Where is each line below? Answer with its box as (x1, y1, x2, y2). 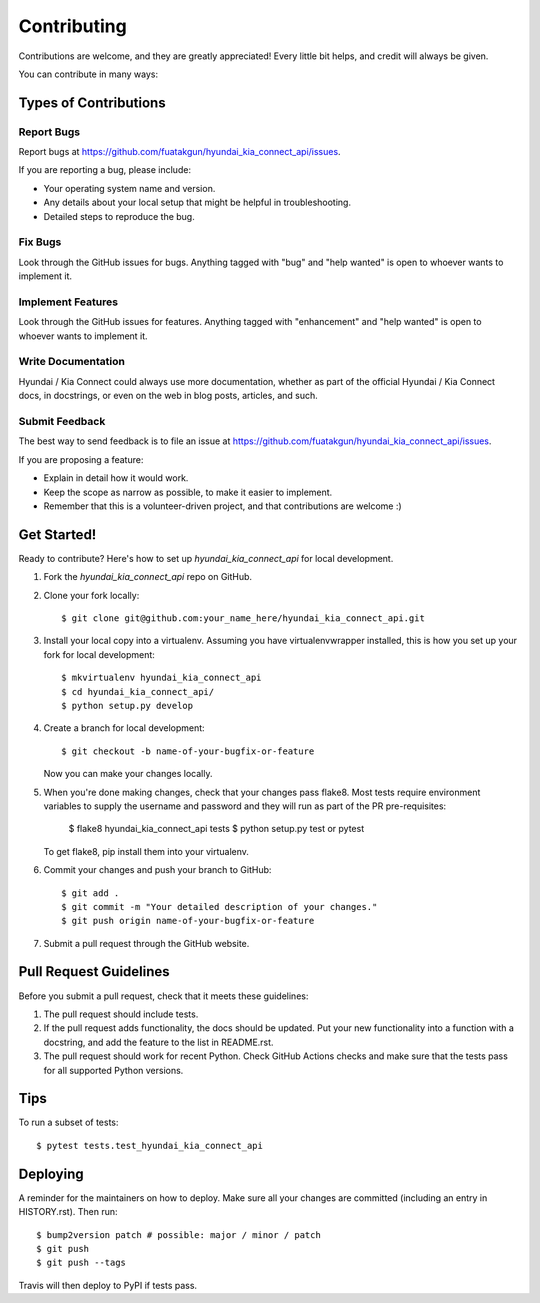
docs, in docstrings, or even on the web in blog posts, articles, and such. (18, 390, 319, 402)
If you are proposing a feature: (18, 453, 144, 465)
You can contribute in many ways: (18, 68, 159, 80)
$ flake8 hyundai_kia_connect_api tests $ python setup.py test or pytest (68, 823, 365, 835)
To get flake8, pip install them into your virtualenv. (43, 845, 250, 857)
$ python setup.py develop (61, 700, 194, 711)
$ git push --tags (36, 1257, 127, 1269)
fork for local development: (43, 648, 155, 660)
